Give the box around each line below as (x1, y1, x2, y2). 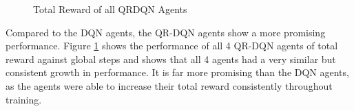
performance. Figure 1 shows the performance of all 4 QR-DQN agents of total (6, 38, 338, 53)
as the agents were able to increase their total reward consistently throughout (6, 78, 333, 92)
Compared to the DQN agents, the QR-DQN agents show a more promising (6, 25, 326, 39)
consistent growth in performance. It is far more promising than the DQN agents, (6, 65, 349, 79)
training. (6, 92, 42, 106)
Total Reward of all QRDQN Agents (33, 2, 187, 16)
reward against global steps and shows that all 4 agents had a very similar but (6, 51, 336, 66)
